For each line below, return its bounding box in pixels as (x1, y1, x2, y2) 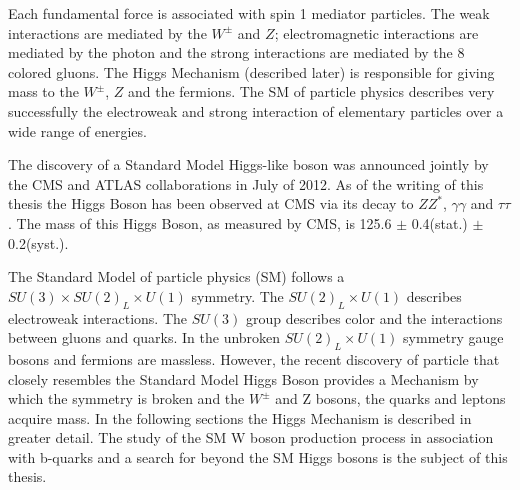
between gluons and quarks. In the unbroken (8, 327, 281, 348)
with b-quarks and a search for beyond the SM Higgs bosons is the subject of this (8, 446, 508, 467)
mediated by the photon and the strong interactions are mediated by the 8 (8, 42, 465, 63)
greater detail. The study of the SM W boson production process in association (8, 427, 494, 448)
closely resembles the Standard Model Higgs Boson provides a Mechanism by (8, 368, 479, 389)
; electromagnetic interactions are (274, 22, 479, 43)
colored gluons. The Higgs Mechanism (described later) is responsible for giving (8, 61, 495, 82)
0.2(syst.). (8, 232, 69, 253)
